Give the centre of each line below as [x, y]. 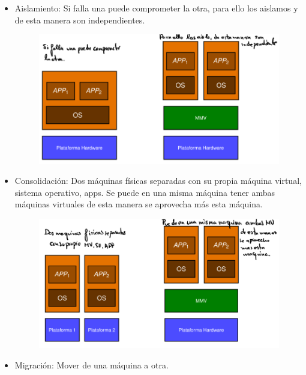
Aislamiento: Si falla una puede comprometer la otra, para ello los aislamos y [156, 8]
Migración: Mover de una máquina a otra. [91, 364]
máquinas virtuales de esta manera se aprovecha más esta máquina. [139, 204]
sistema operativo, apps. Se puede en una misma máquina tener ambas [145, 192]
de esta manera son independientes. [80, 20]
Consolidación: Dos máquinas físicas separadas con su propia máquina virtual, [158, 181]
